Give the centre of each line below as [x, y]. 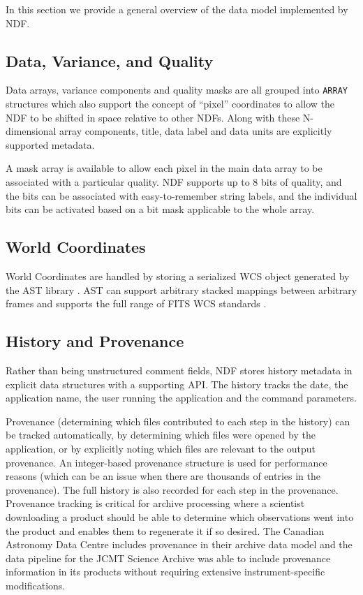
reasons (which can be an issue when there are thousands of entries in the [163, 476]
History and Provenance [95, 341]
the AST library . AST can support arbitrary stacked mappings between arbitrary [181, 289]
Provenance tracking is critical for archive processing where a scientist [155, 503]
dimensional [31, 131]
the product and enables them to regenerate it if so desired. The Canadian [165, 530]
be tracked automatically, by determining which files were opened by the [161, 435]
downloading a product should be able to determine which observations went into [180, 516]
